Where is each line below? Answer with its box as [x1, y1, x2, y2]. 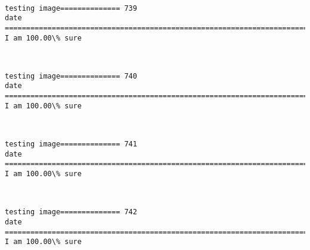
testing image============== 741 [5, 140, 137, 149]
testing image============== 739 [5, 4, 137, 12]
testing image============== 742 [5, 208, 137, 217]
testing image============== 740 [5, 71, 137, 80]
